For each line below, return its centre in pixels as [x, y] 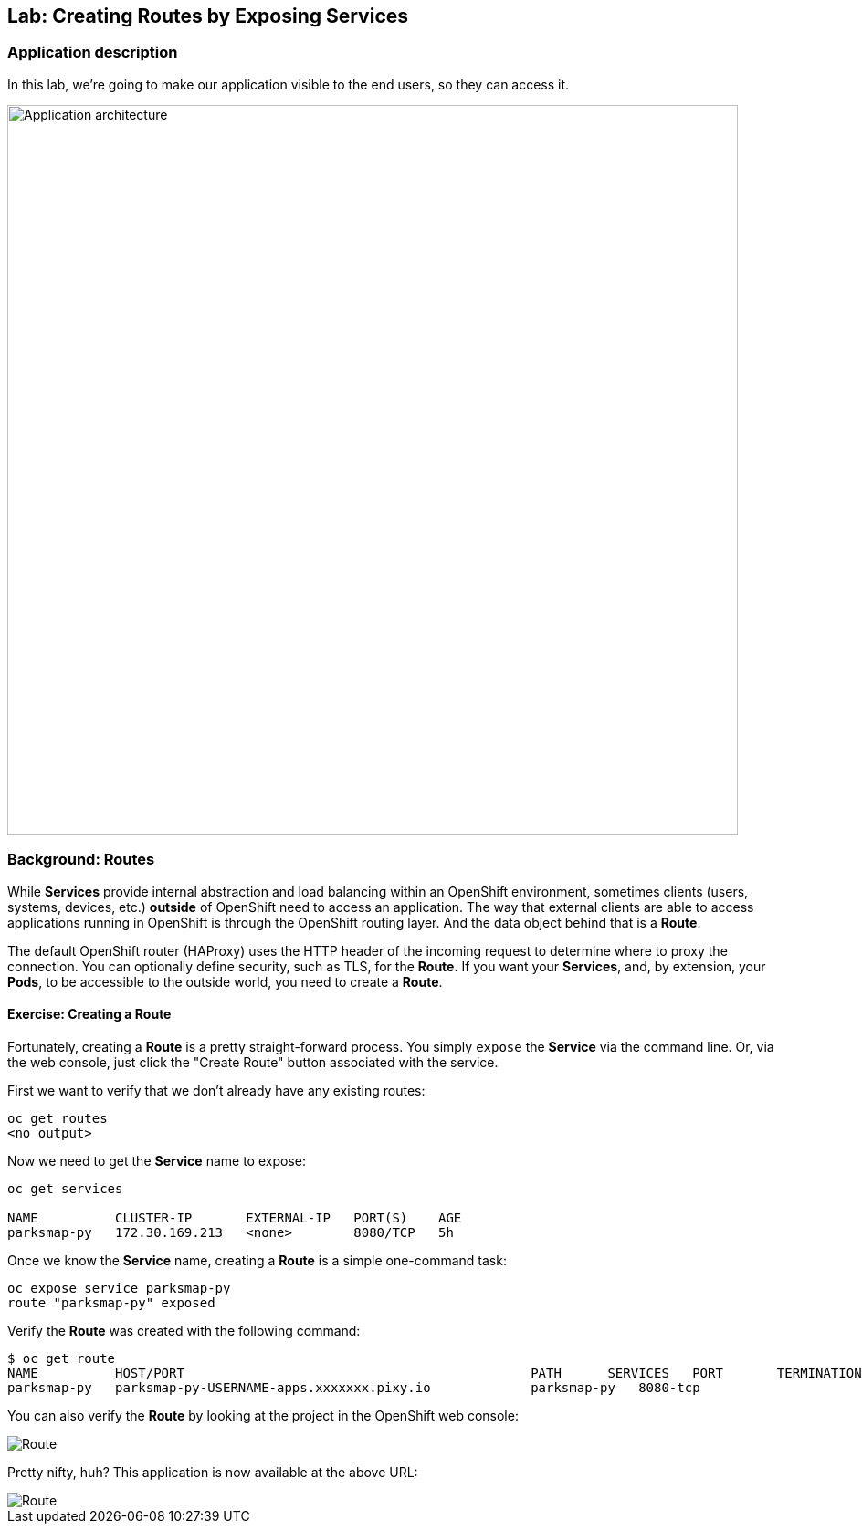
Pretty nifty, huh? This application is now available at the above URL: [213, 1472]
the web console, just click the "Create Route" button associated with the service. [253, 1062]
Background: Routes [81, 860]
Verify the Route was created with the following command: [184, 1330]
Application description [93, 52]
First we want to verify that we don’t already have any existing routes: [216, 1090]
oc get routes [58, 1118]
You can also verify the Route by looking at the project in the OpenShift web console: [263, 1415]
